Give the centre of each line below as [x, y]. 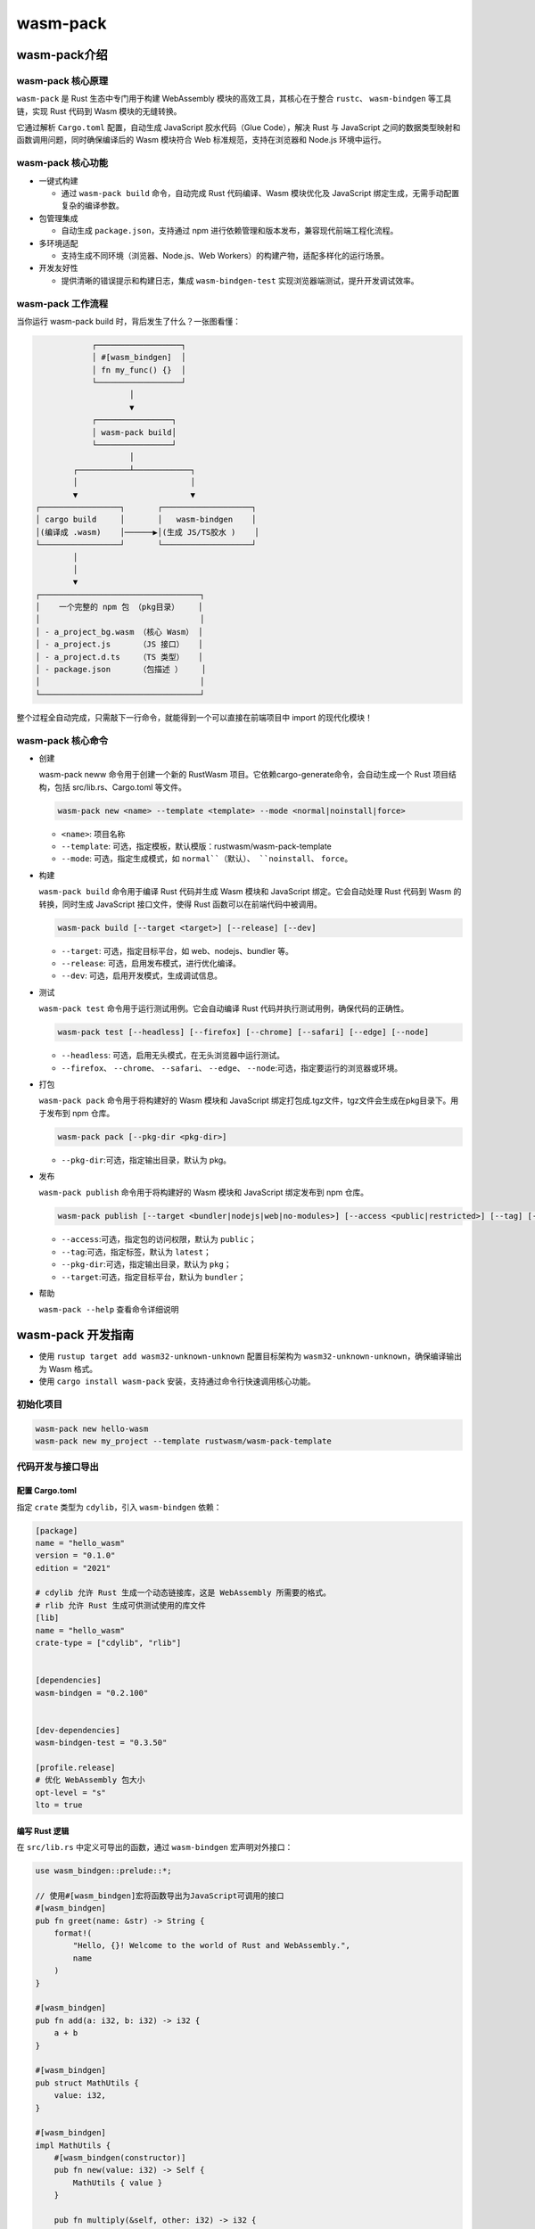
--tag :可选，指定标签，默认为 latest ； [136, 1252]
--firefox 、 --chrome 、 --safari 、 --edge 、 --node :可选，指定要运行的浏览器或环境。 [232, 1068]
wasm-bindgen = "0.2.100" [92, 1693]
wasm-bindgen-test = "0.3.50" [101, 1743]
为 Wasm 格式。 [68, 1369]
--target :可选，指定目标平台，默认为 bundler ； [153, 1277]
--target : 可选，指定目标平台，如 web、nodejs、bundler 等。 [177, 950]
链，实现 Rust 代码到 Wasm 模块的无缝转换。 [99, 111]
